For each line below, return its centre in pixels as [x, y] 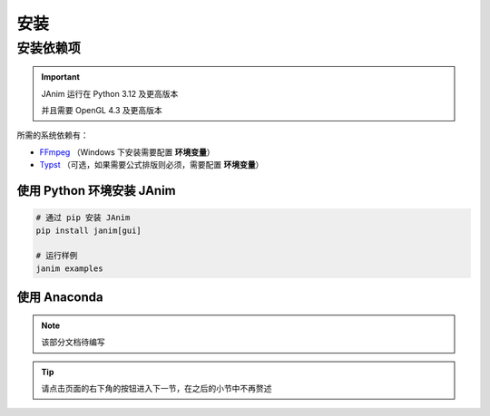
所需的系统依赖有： [53, 135]
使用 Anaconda [60, 298]
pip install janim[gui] [89, 230]
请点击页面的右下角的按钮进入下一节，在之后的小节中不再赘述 [157, 388]
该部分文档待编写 [73, 342]
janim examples [69, 268]
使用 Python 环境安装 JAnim [96, 190]
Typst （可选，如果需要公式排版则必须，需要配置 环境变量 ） [152, 165]
